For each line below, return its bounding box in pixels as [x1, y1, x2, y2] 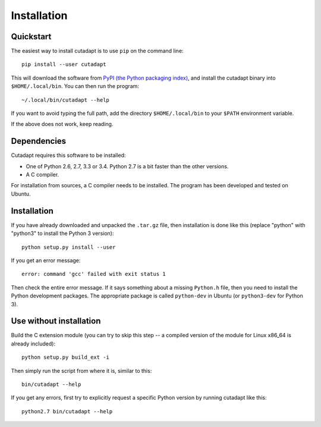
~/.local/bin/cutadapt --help [21, 96, 110, 103]
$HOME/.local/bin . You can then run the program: [11, 83, 140, 90]
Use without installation [11, 316, 101, 326]
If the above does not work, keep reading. [11, 121, 114, 128]
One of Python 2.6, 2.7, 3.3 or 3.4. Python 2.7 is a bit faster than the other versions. [26, 162, 229, 169]
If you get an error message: [11, 256, 81, 264]
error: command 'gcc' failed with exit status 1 [21, 271, 166, 278]
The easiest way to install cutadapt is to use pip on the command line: [11, 48, 184, 55]
